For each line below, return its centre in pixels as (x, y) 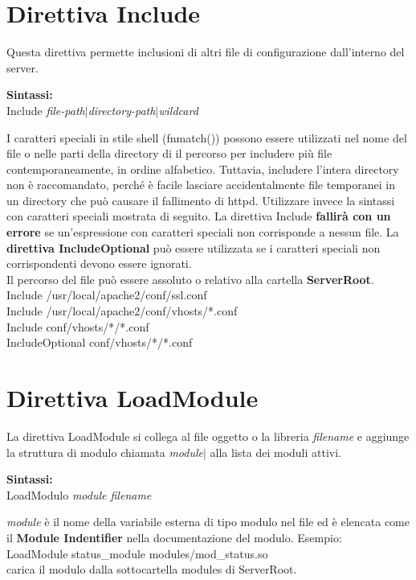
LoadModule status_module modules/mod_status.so (137, 553)
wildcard (178, 110)
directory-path (122, 110)
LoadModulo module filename (79, 494)
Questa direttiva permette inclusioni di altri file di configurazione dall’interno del (206, 52)
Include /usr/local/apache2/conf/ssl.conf (107, 295)
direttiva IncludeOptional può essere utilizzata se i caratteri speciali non (194, 247)
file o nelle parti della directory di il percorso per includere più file (169, 153)
